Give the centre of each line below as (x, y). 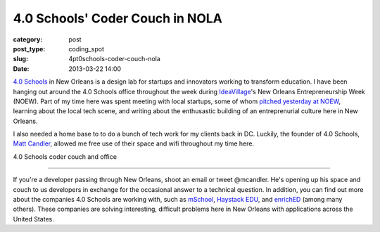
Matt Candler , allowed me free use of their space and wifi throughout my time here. (134, 143)
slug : (20, 59)
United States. (33, 219)
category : (28, 39)
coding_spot (87, 49)
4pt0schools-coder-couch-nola (115, 59)
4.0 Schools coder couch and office (65, 156)
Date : (21, 69)
